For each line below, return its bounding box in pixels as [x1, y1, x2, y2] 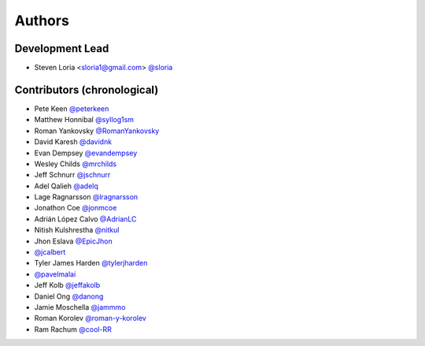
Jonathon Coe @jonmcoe [34, 203, 117, 213]
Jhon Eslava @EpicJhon [34, 236, 113, 246]
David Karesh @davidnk [34, 137, 113, 147]
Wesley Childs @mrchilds [34, 158, 117, 169]
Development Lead [14, 42, 109, 55]
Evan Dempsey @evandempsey [34, 148, 138, 158]
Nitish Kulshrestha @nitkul [34, 225, 120, 235]
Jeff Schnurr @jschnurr [34, 170, 111, 180]
